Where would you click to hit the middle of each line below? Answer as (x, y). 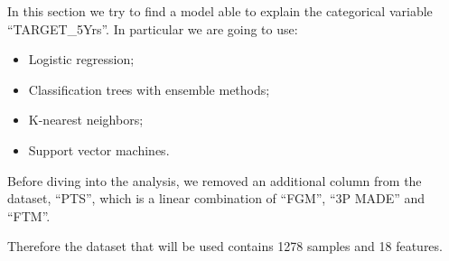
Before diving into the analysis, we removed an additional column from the (215, 180)
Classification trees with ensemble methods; (149, 89)
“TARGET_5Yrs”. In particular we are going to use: (153, 28)
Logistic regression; (81, 59)
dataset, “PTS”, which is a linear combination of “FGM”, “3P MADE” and (216, 198)
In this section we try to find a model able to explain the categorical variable (220, 11)
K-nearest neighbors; (86, 120)
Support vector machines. (99, 149)
